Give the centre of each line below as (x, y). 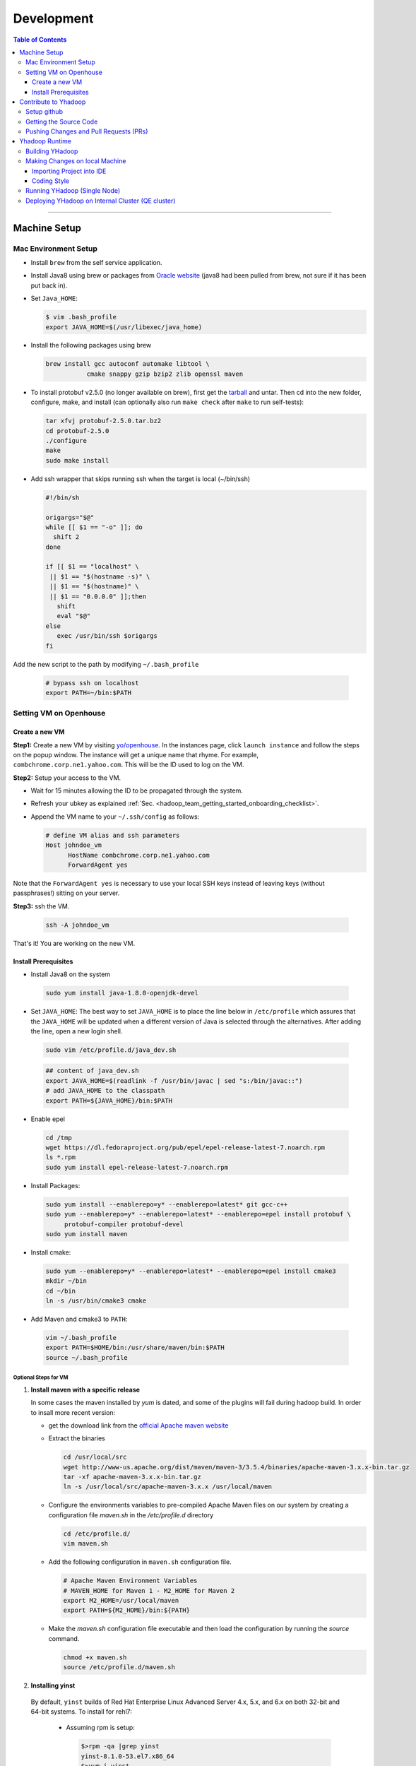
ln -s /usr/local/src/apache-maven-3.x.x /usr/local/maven (167, 1487)
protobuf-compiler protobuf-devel (124, 1224)
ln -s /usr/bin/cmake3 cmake (96, 1301)
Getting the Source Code (62, 122)
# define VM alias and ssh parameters (113, 835)
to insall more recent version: (73, 1412)
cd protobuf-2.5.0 (77, 431)
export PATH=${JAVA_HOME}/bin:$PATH (109, 1101)
